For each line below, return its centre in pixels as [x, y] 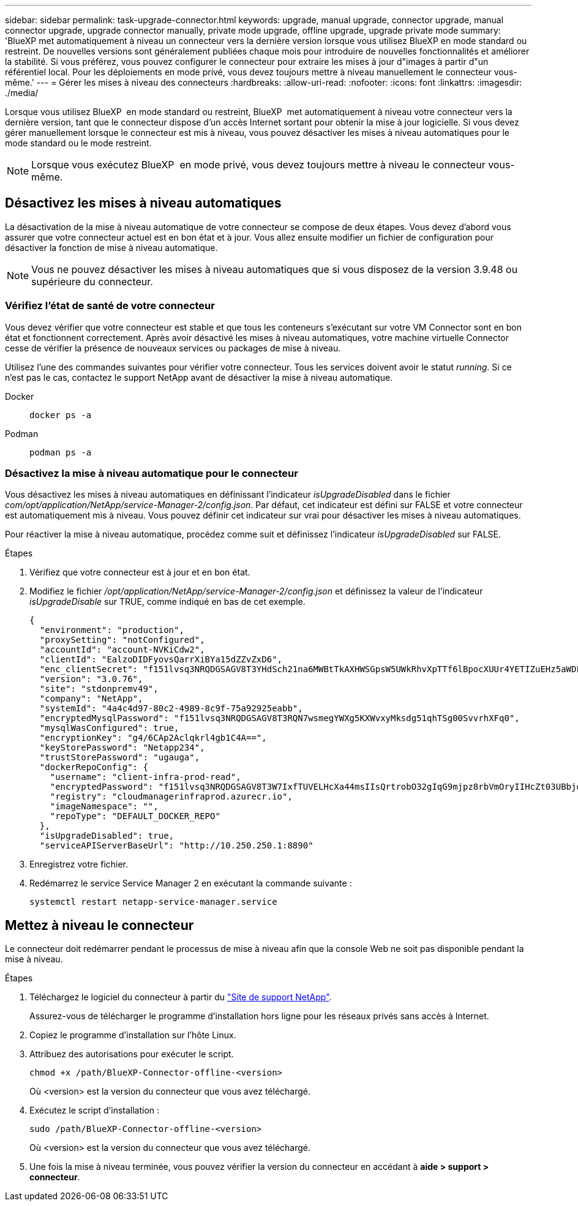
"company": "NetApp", [91, 699]
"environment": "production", [112, 630]
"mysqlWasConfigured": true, [109, 728]
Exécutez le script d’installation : [95, 1110]
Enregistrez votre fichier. [79, 864]
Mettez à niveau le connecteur [99, 925]
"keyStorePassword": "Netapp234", [122, 748]
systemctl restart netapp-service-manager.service [153, 902]
